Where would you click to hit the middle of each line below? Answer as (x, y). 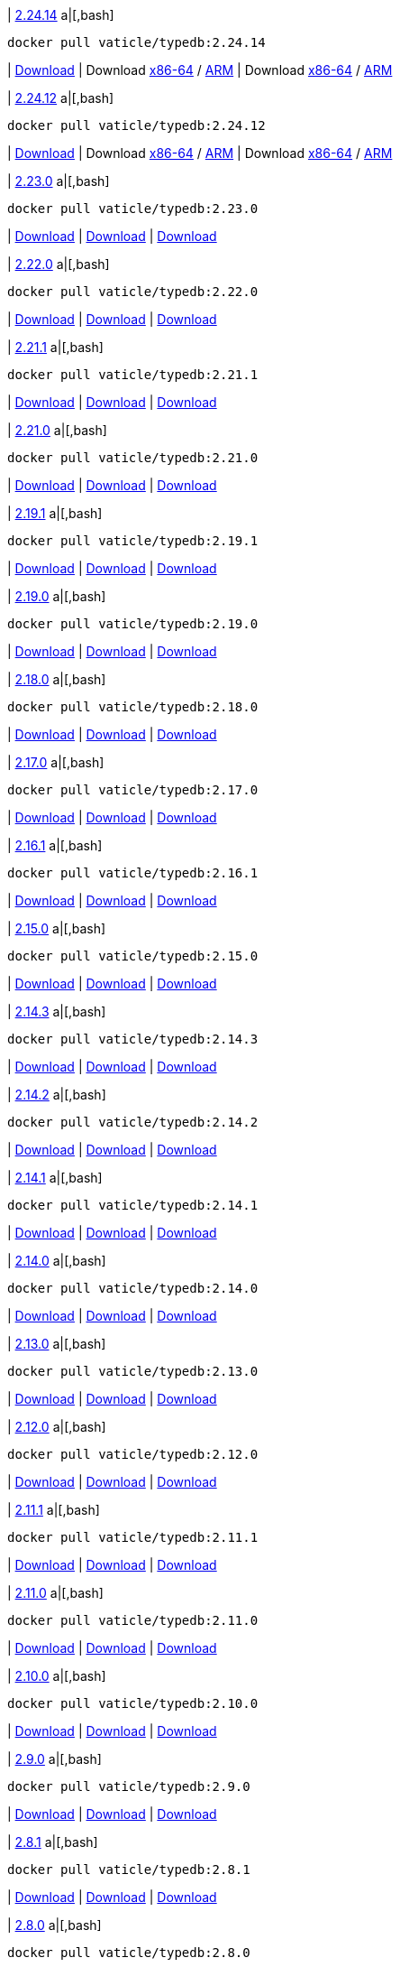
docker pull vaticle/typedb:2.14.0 (133, 1288)
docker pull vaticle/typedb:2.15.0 (133, 956)
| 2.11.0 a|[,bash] (55, 1593)
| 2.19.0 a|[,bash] (57, 596)
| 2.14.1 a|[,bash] (55, 1178)
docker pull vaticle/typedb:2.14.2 (133, 1122)
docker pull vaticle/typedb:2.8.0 (129, 1953)
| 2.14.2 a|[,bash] (57, 1095)
